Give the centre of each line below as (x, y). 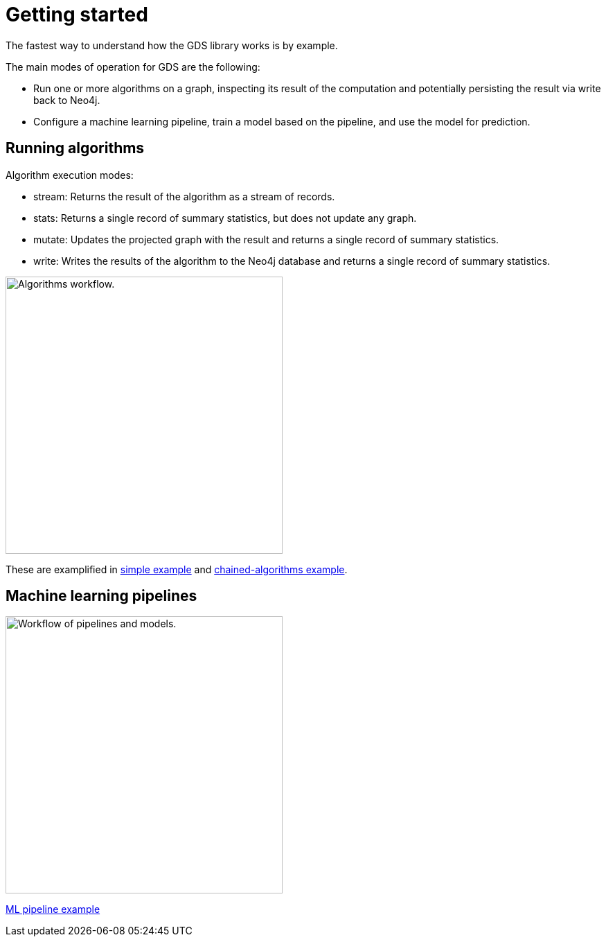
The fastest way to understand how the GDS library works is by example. (172, 45)
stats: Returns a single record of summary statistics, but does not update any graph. (225, 218)
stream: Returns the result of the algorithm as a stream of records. (184, 196)
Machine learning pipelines (101, 596)
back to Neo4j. (67, 100)
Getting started (77, 15)
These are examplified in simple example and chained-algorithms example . (177, 569)
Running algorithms (75, 148)
